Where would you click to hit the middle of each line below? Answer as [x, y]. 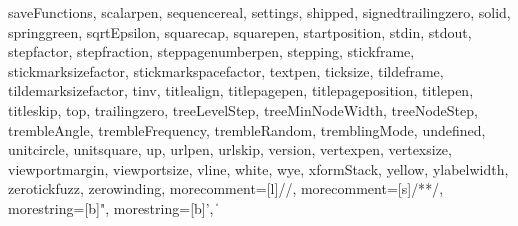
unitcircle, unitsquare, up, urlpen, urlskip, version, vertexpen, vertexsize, [230, 149]
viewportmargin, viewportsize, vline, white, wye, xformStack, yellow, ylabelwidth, [258, 168]
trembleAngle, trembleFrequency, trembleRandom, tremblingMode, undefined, [247, 129]
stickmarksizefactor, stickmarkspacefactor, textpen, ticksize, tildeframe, [226, 70]
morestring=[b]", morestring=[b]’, [111, 207]
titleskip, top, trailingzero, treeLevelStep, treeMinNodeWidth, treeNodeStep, [243, 109]
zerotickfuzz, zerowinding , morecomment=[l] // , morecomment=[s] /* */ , [226, 188]
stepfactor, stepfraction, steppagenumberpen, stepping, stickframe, [211, 51]
